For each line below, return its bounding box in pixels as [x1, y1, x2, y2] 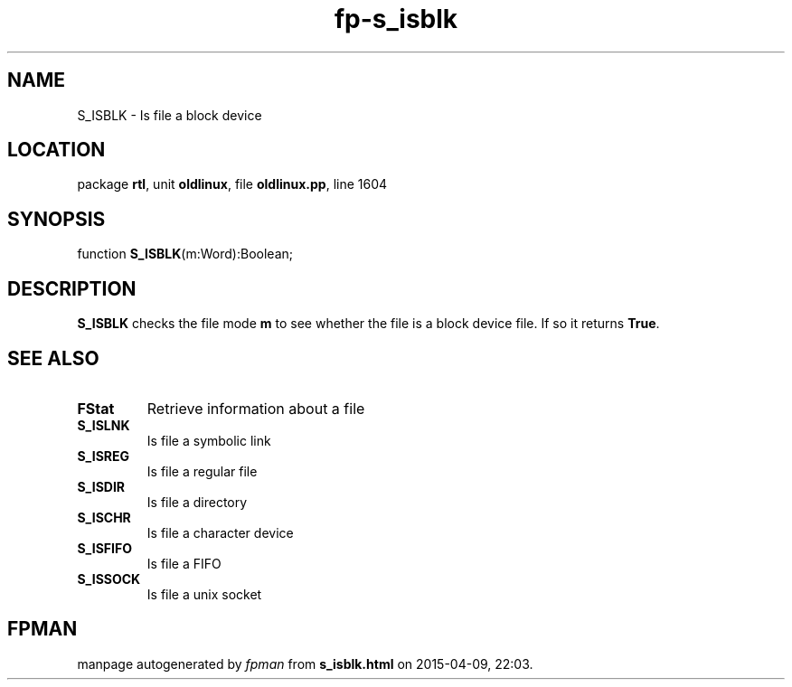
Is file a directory [146, 494, 248, 510]
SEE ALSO [7, 346, 99, 370]
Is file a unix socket [146, 586, 262, 602]
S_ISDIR [77, 478, 126, 494]
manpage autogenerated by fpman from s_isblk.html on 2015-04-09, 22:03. [77, 655, 533, 672]
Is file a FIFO [146, 555, 222, 571]
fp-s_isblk [334, 4, 458, 34]
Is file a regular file [146, 463, 258, 479]
